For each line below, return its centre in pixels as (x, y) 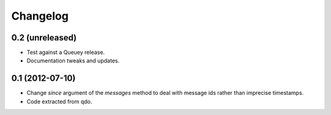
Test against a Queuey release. (66, 53)
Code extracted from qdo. (59, 102)
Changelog (40, 16)
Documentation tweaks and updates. (73, 61)
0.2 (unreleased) (44, 38)
